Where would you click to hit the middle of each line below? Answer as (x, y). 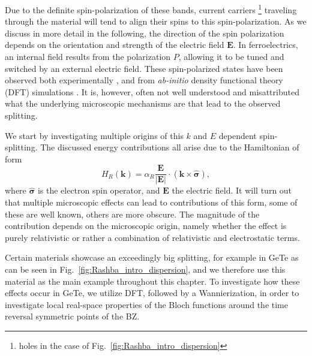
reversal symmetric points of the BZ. (72, 316)
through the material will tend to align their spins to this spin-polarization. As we (156, 21)
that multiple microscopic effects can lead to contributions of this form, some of (151, 202)
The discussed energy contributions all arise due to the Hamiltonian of (170, 147)
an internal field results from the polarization (88, 57)
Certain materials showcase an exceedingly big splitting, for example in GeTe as (152, 257)
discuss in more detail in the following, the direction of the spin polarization (145, 33)
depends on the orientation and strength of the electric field (115, 45)
